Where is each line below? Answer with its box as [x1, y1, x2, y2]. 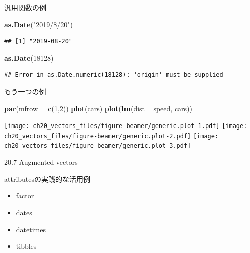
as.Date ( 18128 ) [4, 52, 54, 63]
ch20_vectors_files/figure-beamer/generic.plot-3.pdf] [4, 142, 191, 150]
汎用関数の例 [4, 2, 46, 12]
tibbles [16, 241, 37, 251]
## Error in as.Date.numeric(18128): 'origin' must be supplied [4, 71, 223, 79]
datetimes [16, 224, 46, 234]
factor [16, 190, 34, 201]
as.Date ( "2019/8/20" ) [4, 19, 73, 29]
